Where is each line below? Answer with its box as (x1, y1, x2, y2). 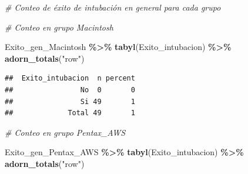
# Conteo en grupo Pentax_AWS (5, 126, 126, 138)
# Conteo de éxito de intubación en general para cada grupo (5, 1, 221, 13)
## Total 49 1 (5, 109, 135, 118)
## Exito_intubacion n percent (5, 74, 135, 83)
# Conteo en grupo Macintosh (5, 21, 113, 33)
